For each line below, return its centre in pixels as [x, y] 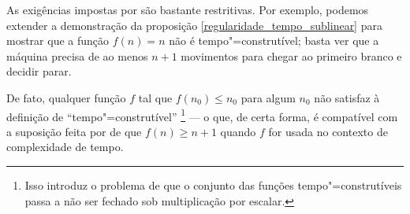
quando [238, 131]
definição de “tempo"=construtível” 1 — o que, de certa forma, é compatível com [202, 115]
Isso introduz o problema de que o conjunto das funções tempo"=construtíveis [213, 185]
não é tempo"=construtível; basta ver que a [274, 41]
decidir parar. [39, 71]
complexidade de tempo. [65, 147]
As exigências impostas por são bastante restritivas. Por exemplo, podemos [188, 9]
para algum [268, 97]
